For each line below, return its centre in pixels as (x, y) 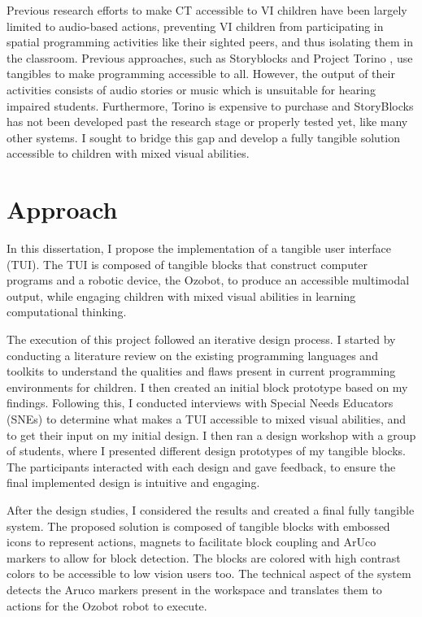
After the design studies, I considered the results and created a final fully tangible (211, 509)
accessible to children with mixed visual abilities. (128, 153)
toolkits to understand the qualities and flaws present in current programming (201, 371)
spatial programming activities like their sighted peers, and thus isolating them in (210, 42)
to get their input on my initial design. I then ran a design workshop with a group (211, 435)
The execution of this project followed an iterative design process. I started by (201, 339)
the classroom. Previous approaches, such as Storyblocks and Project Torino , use (210, 57)
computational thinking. (67, 312)
